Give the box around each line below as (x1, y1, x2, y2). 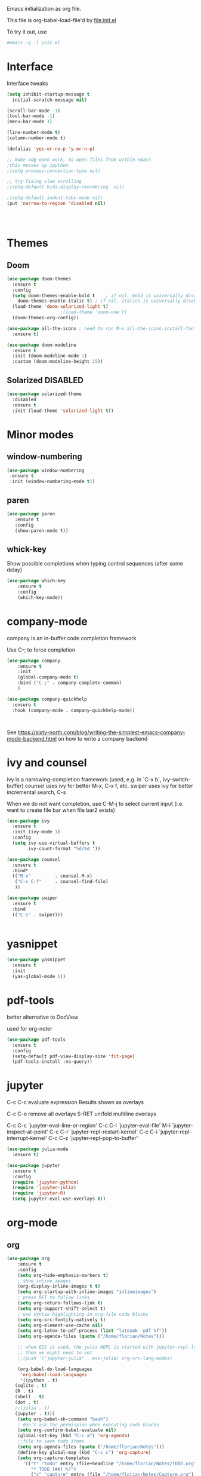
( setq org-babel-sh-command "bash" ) (17, 1416, 109, 1422)
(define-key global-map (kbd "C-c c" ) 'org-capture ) (17, 1449, 151, 1455)
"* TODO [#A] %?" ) (30, 1466, 77, 1472)
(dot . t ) (14, 1399, 39, 1405)
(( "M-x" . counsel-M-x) (12, 873, 93, 879)
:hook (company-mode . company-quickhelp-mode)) (12, 707, 135, 713)
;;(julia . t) (14, 1405, 50, 1411)
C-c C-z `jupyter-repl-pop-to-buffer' (48, 1135, 138, 1142)
